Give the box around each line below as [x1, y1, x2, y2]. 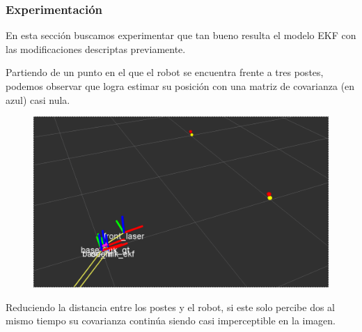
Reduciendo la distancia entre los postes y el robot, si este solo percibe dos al [6, 299, 335, 314]
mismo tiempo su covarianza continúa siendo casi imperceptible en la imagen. [6, 313, 336, 328]
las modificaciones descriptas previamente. [6, 41, 186, 56]
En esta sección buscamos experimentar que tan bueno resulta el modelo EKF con [6, 28, 356, 43]
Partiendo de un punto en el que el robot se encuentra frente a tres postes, [6, 65, 324, 80]
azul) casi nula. [6, 92, 70, 107]
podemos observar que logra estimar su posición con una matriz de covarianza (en [6, 79, 355, 93]
